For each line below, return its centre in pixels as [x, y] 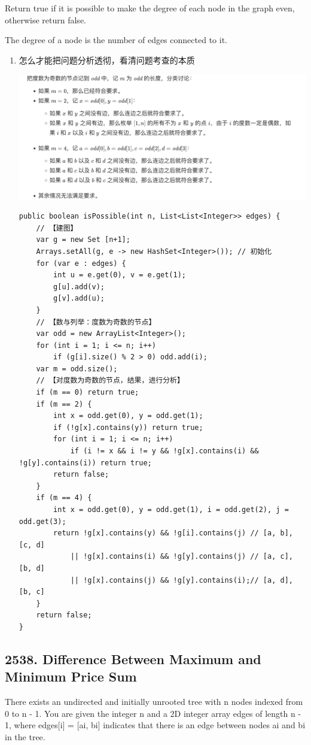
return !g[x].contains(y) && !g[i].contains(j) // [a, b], [173, 533]
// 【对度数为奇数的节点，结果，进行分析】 [110, 381]
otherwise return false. [45, 19]
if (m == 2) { [64, 404]
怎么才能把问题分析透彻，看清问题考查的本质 [107, 60]
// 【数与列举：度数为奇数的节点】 [96, 322]
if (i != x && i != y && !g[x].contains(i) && [164, 451]
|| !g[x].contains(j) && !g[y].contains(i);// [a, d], [182, 580]
